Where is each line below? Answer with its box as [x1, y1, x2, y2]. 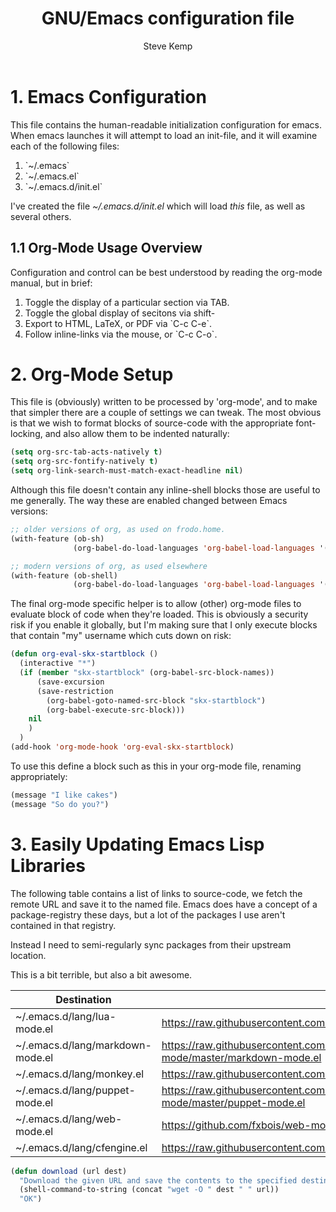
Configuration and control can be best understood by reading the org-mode [10, 266, 323, 278]
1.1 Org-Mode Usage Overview [10, 240, 203, 257]
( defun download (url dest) [10, 1166, 128, 1176]
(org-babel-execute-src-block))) [46, 705, 186, 715]
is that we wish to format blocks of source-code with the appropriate [10, 417, 294, 429]
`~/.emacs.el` [24, 170, 80, 182]
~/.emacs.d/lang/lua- [15, 1009, 117, 1023]
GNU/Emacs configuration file [41, 7, 295, 30]
